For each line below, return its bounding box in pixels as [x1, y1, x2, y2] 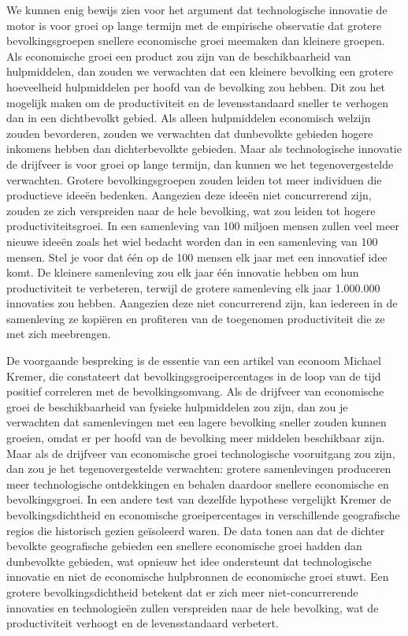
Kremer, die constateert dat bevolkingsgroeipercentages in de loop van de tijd [6, 367, 381, 384]
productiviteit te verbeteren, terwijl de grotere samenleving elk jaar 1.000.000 [6, 279, 380, 296]
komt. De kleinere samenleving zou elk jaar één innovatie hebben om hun [6, 264, 359, 281]
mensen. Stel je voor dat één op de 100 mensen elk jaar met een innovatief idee [6, 248, 388, 265]
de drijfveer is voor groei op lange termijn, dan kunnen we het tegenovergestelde [6, 155, 394, 172]
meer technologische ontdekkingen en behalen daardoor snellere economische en [6, 475, 389, 492]
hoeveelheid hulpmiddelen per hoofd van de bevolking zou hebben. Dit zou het [6, 78, 385, 95]
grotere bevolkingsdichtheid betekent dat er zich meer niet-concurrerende [6, 583, 358, 600]
